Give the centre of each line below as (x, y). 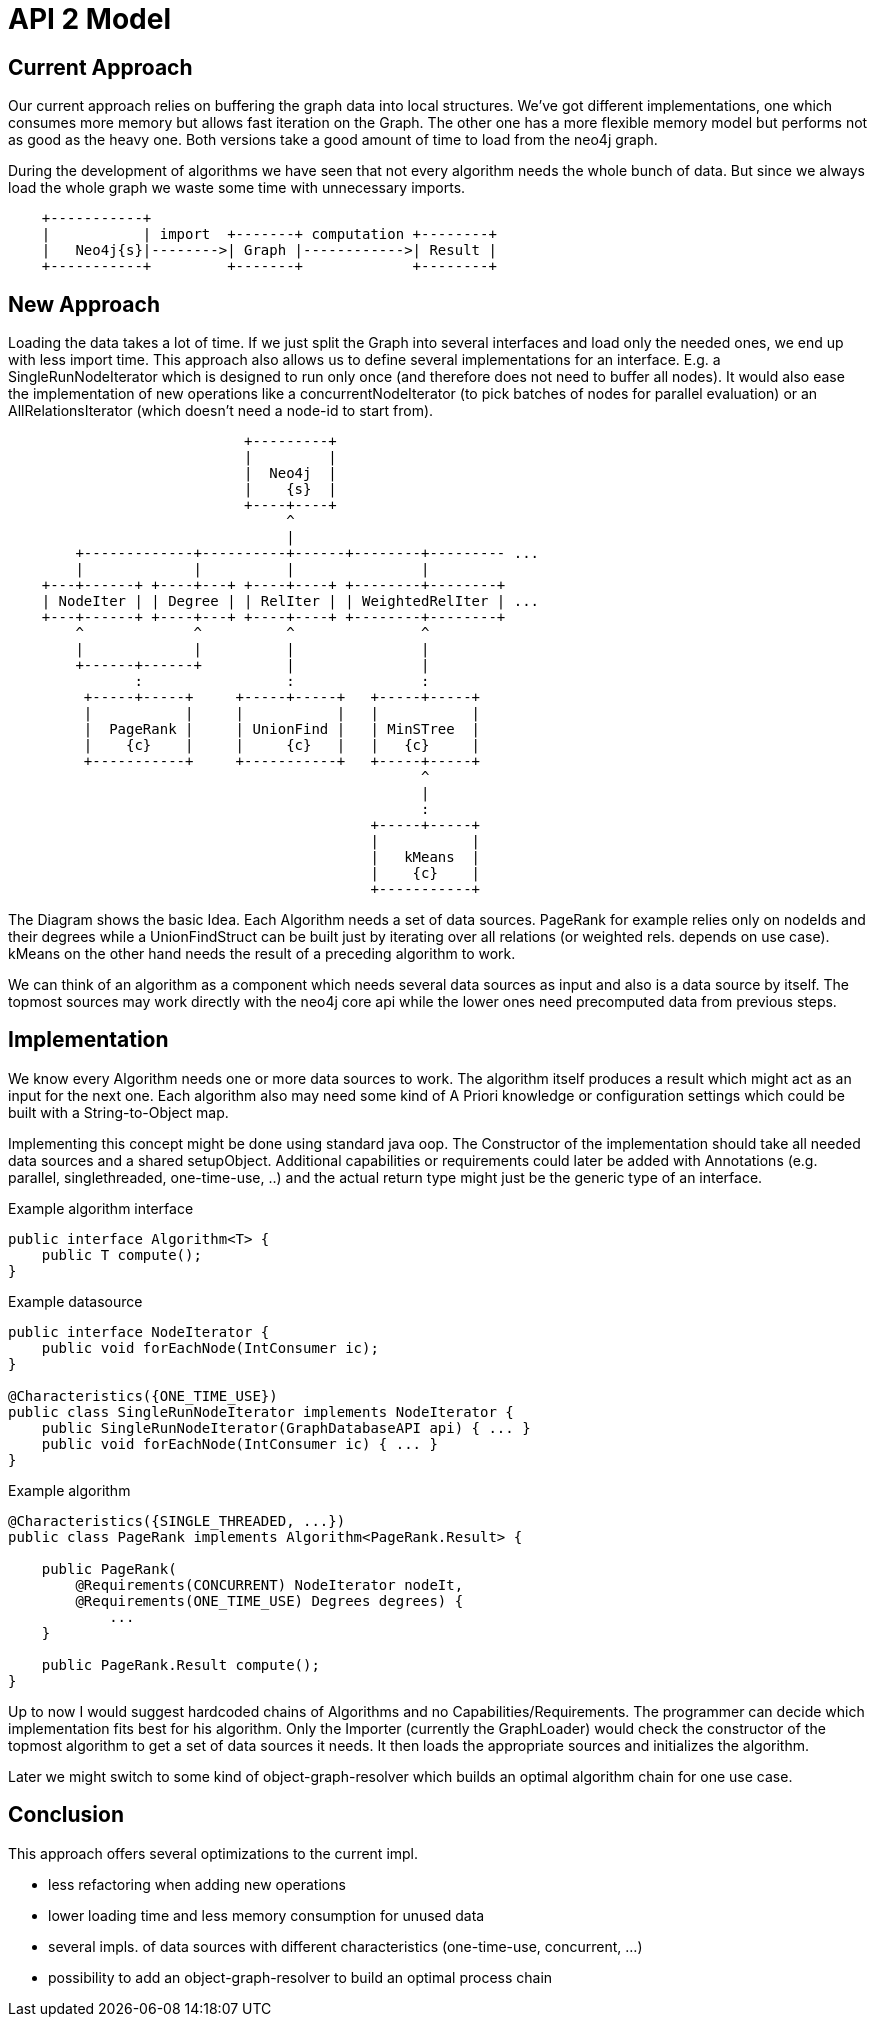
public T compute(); (121, 1254)
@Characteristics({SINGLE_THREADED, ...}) (177, 1520)
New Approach (84, 304)
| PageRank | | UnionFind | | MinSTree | (282, 729)
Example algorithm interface (101, 1208)
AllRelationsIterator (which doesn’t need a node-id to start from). (221, 411)
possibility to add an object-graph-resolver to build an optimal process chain (300, 1977)
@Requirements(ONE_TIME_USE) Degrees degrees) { (269, 1600)
